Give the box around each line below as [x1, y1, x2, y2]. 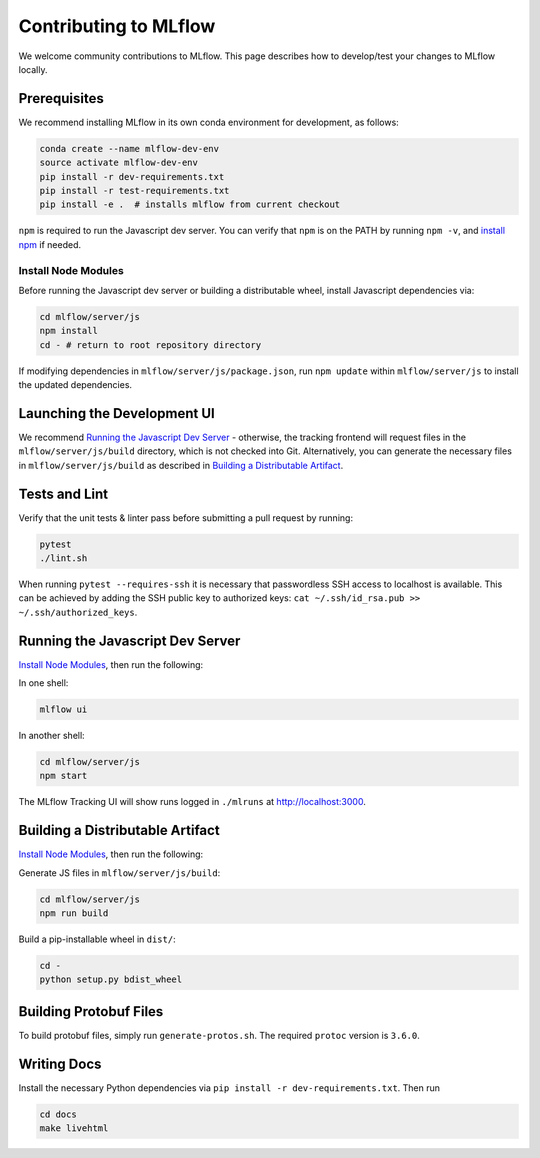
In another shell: [18, 730, 85, 742]
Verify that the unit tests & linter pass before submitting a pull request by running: [18, 511, 354, 524]
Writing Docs [18, 1055, 102, 1072]
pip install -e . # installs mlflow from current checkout [39, 199, 341, 210]
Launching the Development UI [18, 405, 215, 422]
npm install [39, 325, 99, 337]
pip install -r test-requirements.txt [39, 185, 230, 196]
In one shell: [18, 677, 69, 689]
